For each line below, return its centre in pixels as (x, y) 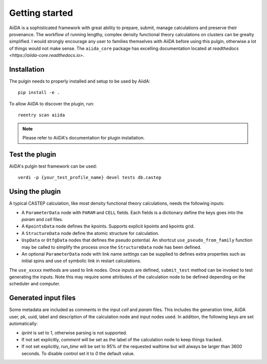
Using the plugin (35, 192)
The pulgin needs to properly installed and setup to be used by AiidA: (80, 81)
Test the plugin (33, 154)
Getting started (41, 13)
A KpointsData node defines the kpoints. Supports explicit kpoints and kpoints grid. (108, 226)
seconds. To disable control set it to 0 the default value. (78, 353)
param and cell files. (43, 219)
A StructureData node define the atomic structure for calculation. (90, 233)
